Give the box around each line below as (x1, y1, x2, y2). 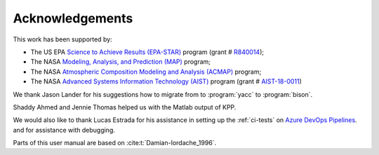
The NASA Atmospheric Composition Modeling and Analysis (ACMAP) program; (30, 67, 262, 76)
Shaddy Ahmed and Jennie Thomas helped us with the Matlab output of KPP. (13, 102, 237, 112)
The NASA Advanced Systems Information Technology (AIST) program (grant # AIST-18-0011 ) (30, 77, 302, 86)
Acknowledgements (13, 11, 133, 26)
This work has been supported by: (13, 35, 112, 43)
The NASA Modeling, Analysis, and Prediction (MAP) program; (30, 58, 211, 66)
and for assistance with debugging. (13, 126, 115, 134)
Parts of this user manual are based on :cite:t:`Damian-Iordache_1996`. (13, 139, 217, 147)
